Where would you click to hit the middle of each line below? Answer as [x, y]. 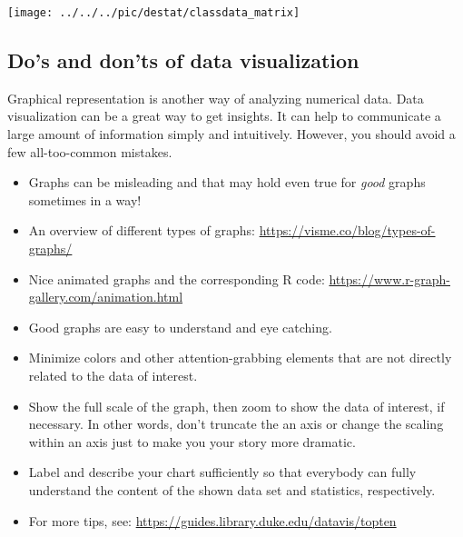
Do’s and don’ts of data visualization [183, 60]
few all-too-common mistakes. [90, 151]
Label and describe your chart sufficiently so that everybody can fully [222, 472]
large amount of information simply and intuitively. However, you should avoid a [231, 134]
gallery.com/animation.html [106, 297]
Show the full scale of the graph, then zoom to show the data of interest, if [236, 406]
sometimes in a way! [85, 199]
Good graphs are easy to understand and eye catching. [180, 327]
